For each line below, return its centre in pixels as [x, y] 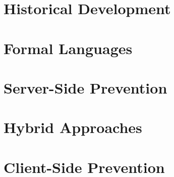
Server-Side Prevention [85, 87]
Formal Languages [68, 48]
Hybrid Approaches [73, 127]
